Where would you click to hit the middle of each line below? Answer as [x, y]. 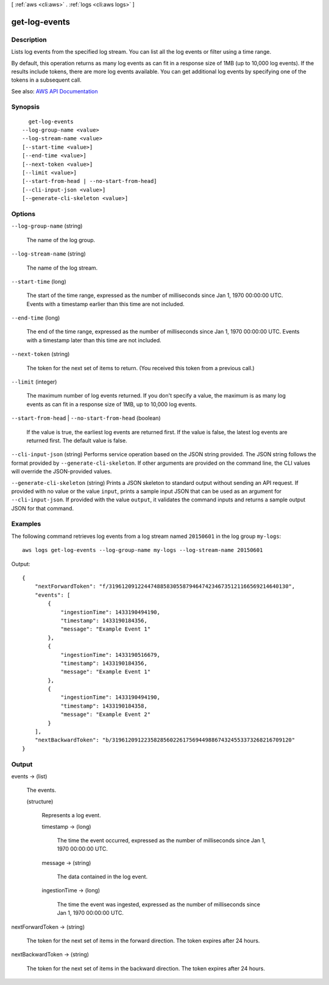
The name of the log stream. [62, 268]
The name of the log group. [61, 240]
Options [23, 213]
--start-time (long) [39, 281]
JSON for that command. [43, 508]
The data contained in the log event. [102, 877]
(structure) [40, 801]
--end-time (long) [36, 318]
